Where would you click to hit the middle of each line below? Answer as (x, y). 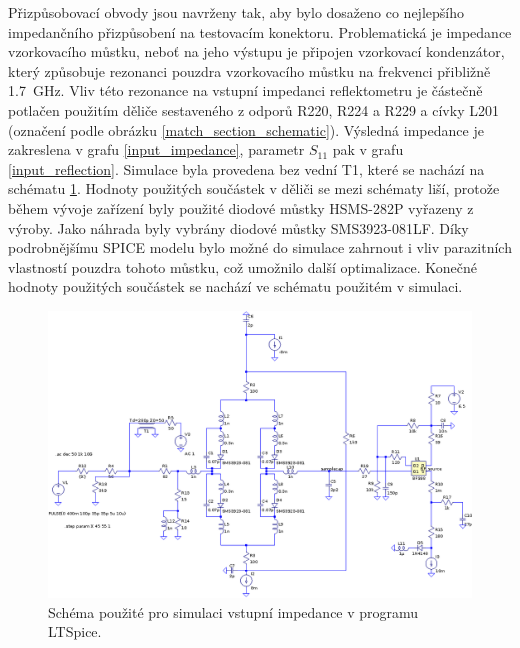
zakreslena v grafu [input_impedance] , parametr (156, 149)
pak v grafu (368, 149)
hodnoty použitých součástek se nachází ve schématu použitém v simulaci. (235, 286)
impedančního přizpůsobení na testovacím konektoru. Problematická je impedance (260, 31)
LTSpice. (75, 631)
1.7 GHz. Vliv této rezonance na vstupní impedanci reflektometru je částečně (245, 90)
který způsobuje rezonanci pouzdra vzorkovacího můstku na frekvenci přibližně (249, 70)
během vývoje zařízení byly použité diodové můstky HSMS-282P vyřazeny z (241, 207)
